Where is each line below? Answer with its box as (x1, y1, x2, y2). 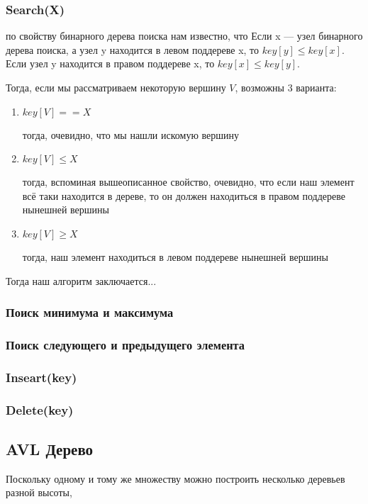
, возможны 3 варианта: (235, 80, 337, 94)
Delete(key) (6, 401, 74, 418)
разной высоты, (6, 485, 72, 500)
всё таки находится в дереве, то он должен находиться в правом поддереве (22, 188, 345, 203)
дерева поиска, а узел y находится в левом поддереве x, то (6, 42, 260, 57)
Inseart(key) (6, 368, 77, 386)
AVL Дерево (6, 437, 94, 459)
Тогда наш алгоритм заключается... (6, 273, 157, 288)
